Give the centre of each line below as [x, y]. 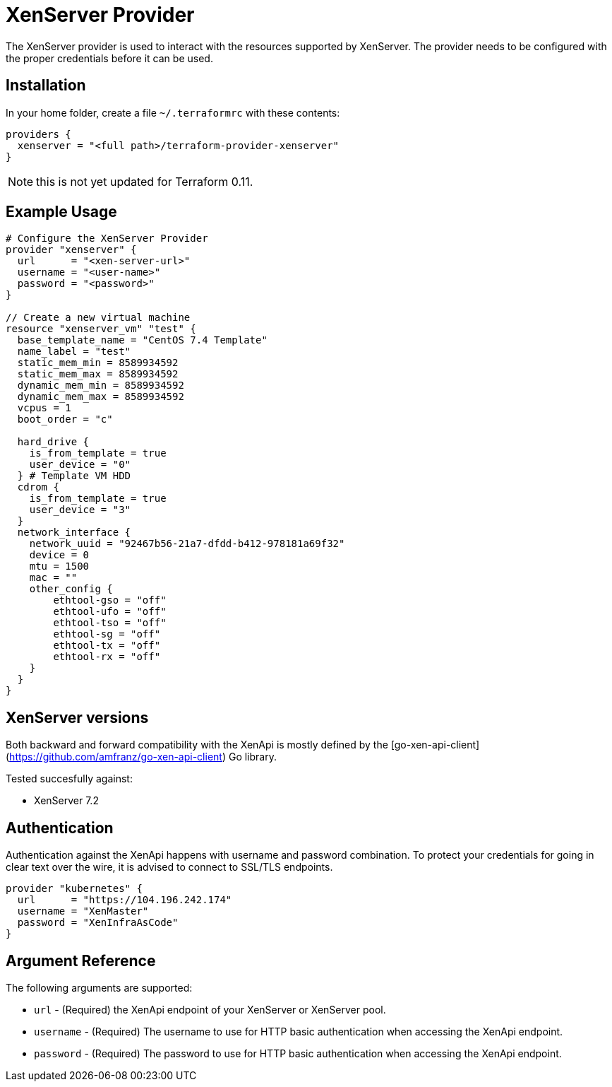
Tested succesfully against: [69, 779]
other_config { [71, 589]
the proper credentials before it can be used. [109, 58]
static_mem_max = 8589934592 [98, 374]
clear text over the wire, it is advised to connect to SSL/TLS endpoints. [169, 867]
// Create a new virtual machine [98, 318]
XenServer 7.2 [66, 801]
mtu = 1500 [59, 566]
